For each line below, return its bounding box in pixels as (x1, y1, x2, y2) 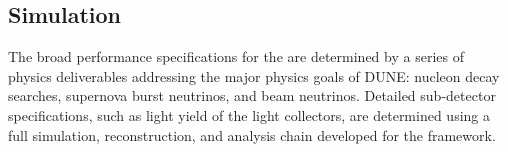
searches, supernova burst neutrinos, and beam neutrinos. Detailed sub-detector (8, 85, 496, 106)
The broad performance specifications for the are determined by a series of (8, 46, 464, 67)
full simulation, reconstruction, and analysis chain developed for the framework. (8, 124, 496, 145)
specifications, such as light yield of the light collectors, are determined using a (8, 104, 491, 125)
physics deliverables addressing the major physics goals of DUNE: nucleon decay (8, 65, 500, 86)
